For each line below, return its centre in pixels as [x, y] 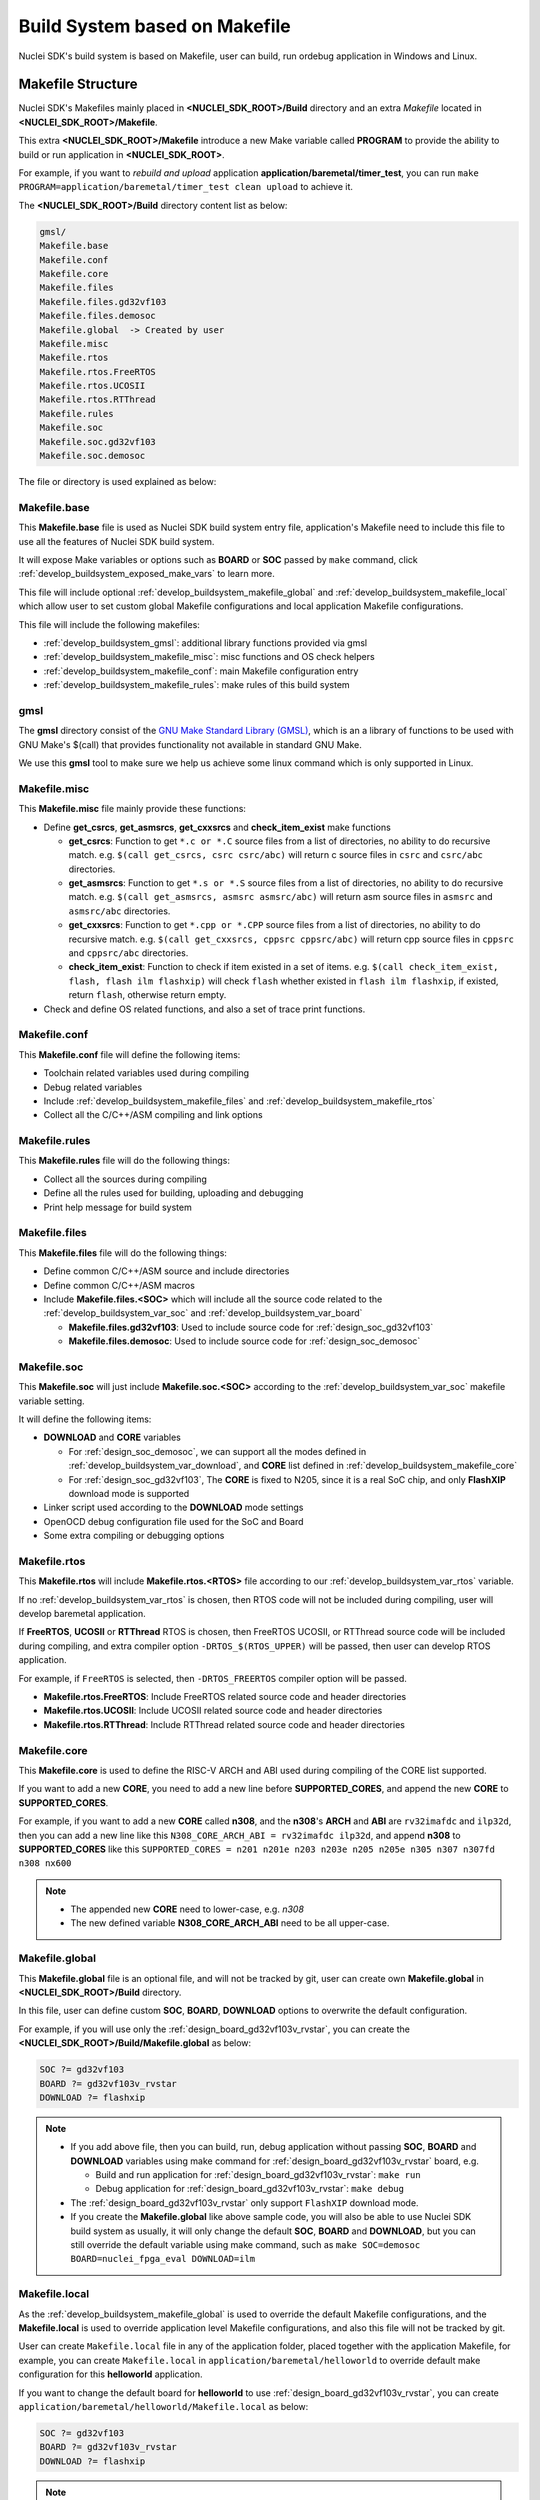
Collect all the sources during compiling [125, 1179]
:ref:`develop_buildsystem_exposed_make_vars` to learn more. [146, 574]
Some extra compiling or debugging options [134, 1536]
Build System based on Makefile [155, 26]
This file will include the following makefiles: [109, 624]
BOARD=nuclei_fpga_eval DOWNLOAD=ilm [163, 2259]
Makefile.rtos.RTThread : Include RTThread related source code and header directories [224, 1724]
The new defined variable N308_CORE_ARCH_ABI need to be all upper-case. [230, 1923]
